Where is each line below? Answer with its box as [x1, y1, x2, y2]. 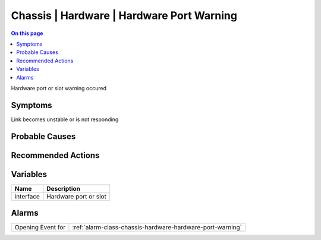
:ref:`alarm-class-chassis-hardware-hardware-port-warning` [72, 223, 242, 232]
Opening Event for [14, 223, 66, 232]
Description [46, 184, 80, 192]
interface [14, 192, 40, 200]
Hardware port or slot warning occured [11, 84, 107, 91]
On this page [11, 30, 43, 37]
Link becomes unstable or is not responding [11, 116, 119, 123]
